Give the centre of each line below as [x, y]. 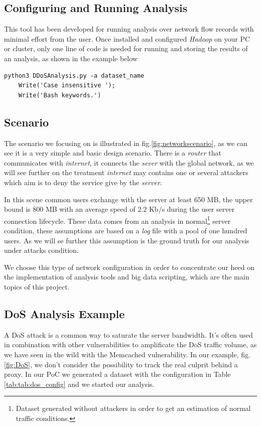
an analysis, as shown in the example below [71, 58]
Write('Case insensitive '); [67, 86]
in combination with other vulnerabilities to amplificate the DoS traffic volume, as [130, 344]
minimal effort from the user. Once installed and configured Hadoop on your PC [127, 38]
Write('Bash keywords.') [60, 95]
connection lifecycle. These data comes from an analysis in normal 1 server [117, 220]
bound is [17, 209]
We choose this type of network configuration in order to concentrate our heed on [129, 267]
